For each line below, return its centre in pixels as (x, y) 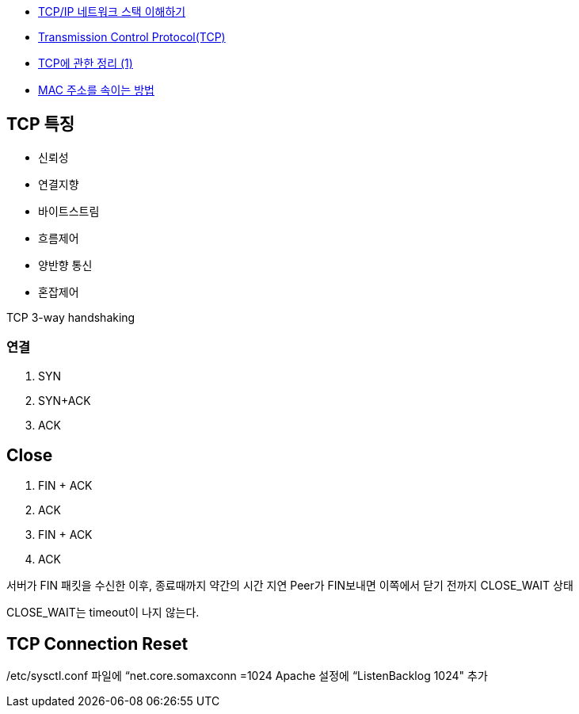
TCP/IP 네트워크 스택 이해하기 (112, 11)
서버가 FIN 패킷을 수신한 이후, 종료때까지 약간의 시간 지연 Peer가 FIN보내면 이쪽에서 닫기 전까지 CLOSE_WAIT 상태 (290, 586)
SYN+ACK (65, 400)
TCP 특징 (41, 124)
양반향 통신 (65, 265)
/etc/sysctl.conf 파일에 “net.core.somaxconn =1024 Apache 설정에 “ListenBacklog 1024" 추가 (247, 676)
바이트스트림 (69, 211)
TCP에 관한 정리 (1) (86, 63)
